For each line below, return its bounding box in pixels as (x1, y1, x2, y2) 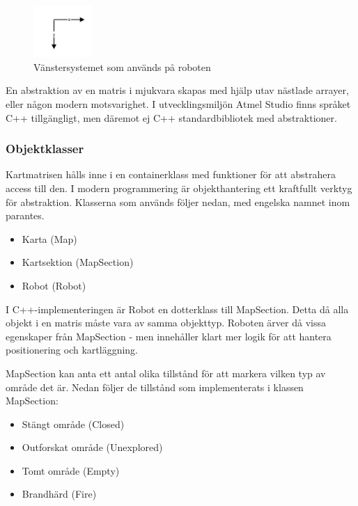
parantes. (6, 208, 45, 223)
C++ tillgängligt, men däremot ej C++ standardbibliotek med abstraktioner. (6, 110, 337, 125)
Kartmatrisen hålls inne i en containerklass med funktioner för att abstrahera (6, 167, 336, 182)
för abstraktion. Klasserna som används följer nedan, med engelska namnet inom (6, 194, 350, 209)
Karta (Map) (22, 231, 77, 246)
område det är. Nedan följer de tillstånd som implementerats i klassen (6, 379, 304, 394)
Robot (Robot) (22, 278, 86, 292)
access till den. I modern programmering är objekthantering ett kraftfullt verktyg (6, 180, 352, 195)
